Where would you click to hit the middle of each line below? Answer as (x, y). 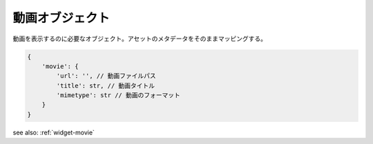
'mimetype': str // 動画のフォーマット (118, 95)
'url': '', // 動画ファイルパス (106, 76)
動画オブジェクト (61, 18)
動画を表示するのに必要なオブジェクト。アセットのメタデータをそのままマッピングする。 (140, 39)
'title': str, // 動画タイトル (106, 85)
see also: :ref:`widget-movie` (54, 132)
